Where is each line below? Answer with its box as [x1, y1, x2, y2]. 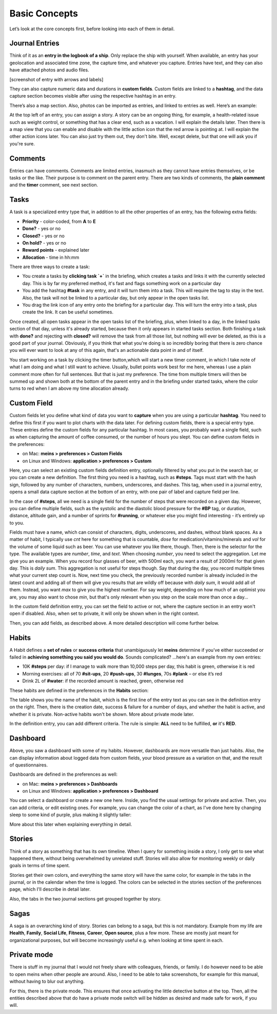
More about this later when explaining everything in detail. [9, 821, 132, 827]
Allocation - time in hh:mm [22, 254, 80, 260]
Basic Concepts [9, 8, 78, 19]
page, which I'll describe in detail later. [9, 886, 91, 892]
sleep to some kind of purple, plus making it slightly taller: [9, 812, 132, 818]
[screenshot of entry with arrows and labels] [9, 76, 104, 82]
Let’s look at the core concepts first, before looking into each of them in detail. [9, 26, 175, 32]
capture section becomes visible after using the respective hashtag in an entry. [9, 93, 177, 99]
